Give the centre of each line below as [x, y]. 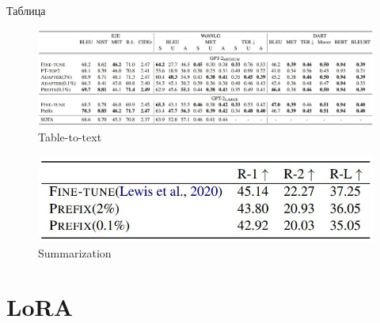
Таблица [26, 10]
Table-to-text [70, 136]
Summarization [75, 252]
